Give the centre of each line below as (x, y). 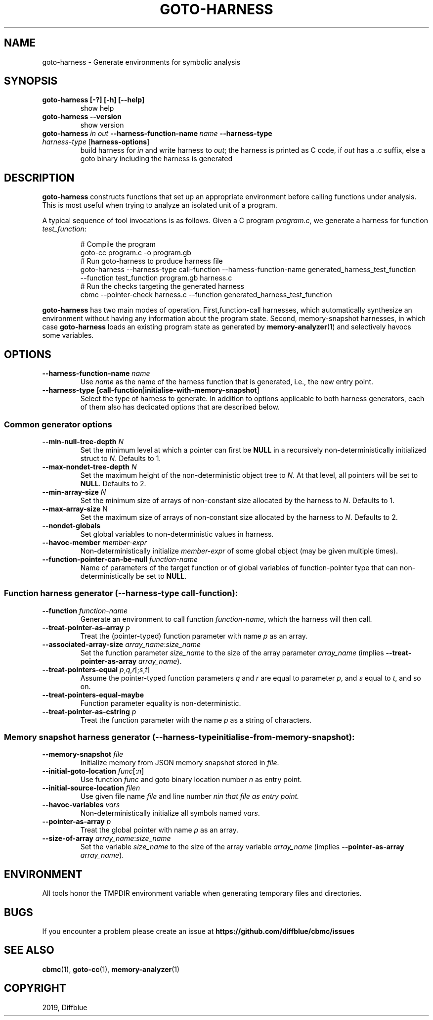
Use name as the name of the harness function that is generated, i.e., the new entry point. (227, 382)
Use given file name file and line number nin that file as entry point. (190, 796)
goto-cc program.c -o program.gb (136, 253)
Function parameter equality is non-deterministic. (161, 703)
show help (97, 108)
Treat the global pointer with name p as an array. (159, 830)
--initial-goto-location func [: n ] (93, 771)
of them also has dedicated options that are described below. (180, 407)
